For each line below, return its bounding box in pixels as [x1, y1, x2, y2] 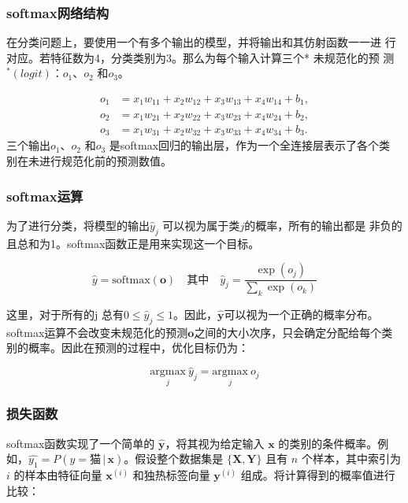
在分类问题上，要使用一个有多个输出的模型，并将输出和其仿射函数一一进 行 [6, 34, 396, 50]
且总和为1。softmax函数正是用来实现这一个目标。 [6, 235, 260, 251]
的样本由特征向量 [13, 467, 102, 483]
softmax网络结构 [6, 2, 109, 22]
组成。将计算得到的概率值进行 [240, 467, 395, 483]
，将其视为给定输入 [165, 435, 265, 451]
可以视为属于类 [162, 216, 240, 233]
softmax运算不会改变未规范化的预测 [6, 324, 188, 340]
